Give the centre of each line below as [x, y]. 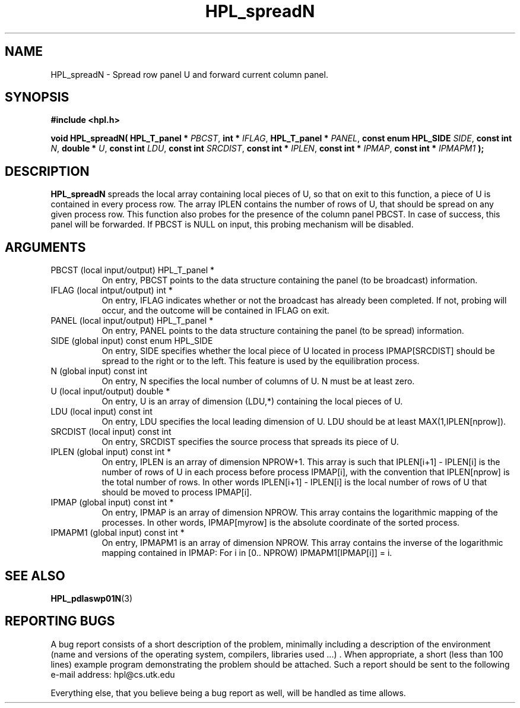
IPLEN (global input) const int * [111, 452]
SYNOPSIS [37, 97]
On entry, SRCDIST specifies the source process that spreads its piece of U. [250, 442]
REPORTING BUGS [60, 621]
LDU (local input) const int [102, 412]
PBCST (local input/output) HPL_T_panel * [132, 270]
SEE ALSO [35, 576]
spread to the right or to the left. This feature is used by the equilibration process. [261, 361]
